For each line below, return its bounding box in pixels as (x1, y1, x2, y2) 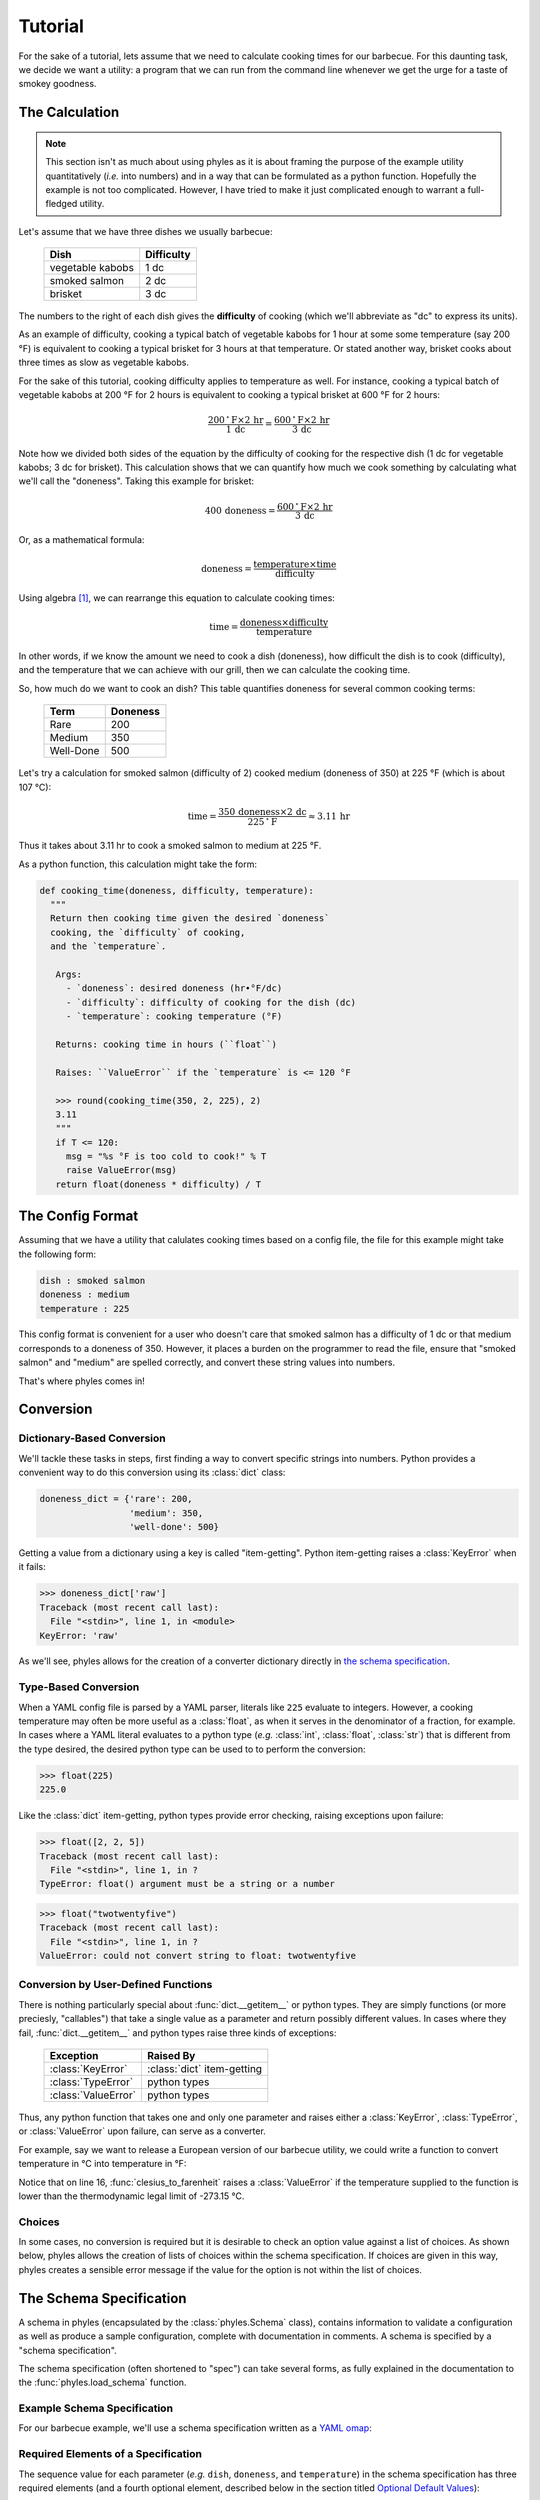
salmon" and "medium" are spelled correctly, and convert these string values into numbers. (18, 1356, 395, 1369)
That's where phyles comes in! (18, 1375, 145, 1387)
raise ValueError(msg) (65, 1165, 177, 1176)
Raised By (146, 2048, 196, 2062)
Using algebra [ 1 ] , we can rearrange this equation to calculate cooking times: (18, 592, 335, 604)
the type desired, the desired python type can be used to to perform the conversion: (18, 1743, 366, 1755)
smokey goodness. (18, 78, 97, 90)
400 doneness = (204, 505, 276, 516)
